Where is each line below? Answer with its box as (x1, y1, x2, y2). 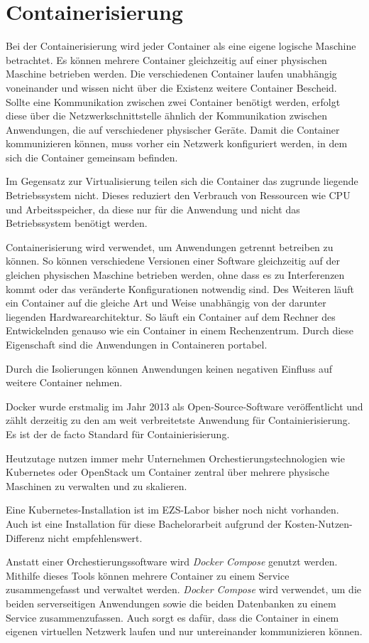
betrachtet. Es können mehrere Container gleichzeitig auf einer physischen (6, 52, 327, 67)
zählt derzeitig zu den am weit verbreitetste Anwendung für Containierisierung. (6, 413, 351, 427)
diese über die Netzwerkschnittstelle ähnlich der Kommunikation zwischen (6, 108, 328, 123)
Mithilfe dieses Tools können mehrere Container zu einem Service (6, 568, 290, 583)
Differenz (6, 530, 45, 545)
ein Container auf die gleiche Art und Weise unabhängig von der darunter (6, 295, 326, 310)
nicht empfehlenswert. (48, 530, 143, 545)
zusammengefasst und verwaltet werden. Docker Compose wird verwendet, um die (6, 582, 361, 597)
